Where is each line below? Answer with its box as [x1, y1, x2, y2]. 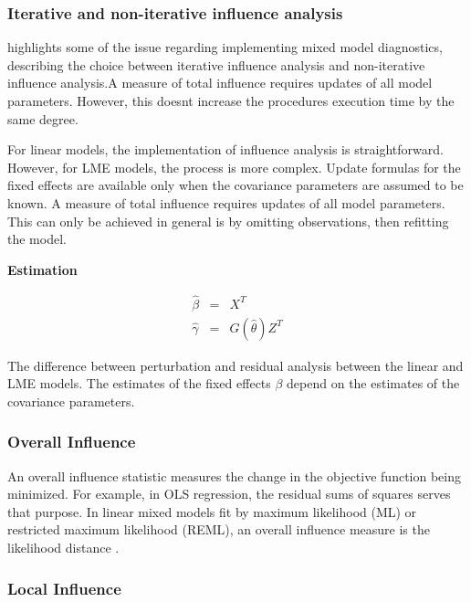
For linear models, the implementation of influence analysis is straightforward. [7, 140, 444, 159]
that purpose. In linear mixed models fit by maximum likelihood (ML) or [7, 502, 417, 521]
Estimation [7, 259, 78, 279]
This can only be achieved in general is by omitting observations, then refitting [7, 211, 449, 230]
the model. [7, 229, 67, 248]
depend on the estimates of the [287, 374, 460, 393]
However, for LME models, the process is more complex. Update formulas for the [7, 157, 461, 176]
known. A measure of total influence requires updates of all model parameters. [7, 193, 445, 212]
